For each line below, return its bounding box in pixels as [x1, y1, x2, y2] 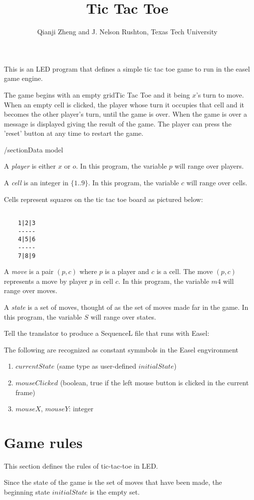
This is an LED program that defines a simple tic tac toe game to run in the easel [4, 63, 250, 74]
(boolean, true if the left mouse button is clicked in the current [60, 377, 249, 387]
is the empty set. [90, 487, 140, 497]
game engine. [4, 73, 43, 83]
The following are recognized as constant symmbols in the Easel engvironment [4, 344, 238, 354]
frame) [15, 387, 35, 397]
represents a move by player [4, 275, 88, 286]
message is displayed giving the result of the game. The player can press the [4, 118, 231, 128]
